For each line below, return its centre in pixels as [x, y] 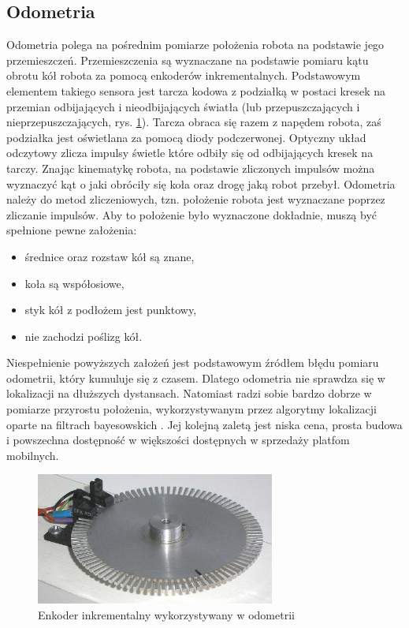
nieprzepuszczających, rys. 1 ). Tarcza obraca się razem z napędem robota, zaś [194, 122]
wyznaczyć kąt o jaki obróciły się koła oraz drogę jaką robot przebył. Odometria [201, 183]
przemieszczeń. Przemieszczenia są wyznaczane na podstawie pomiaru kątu [188, 60]
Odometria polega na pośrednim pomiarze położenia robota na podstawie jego [195, 45]
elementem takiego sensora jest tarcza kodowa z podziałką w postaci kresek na [196, 90]
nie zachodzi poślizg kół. [84, 336]
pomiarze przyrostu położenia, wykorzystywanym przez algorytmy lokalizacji [191, 409]
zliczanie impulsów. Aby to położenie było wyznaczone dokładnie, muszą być [192, 214]
